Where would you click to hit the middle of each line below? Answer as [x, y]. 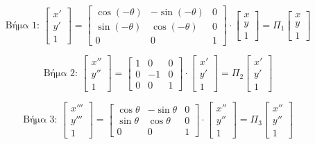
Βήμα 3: [40, 120]
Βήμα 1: [22, 25]
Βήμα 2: [60, 74]
